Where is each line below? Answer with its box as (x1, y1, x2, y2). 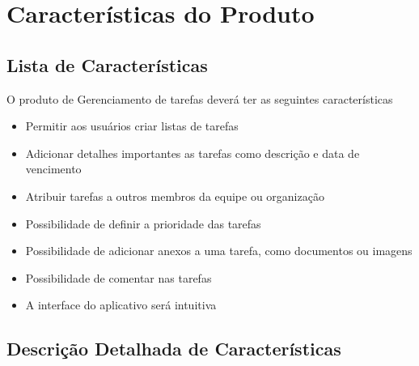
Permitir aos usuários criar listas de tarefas (25, 117, 239, 134)
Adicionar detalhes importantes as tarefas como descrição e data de (25, 144, 360, 161)
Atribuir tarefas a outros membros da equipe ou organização (25, 187, 324, 204)
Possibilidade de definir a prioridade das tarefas (25, 215, 261, 232)
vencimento (25, 160, 82, 177)
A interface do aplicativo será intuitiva (25, 296, 217, 313)
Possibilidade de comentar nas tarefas (25, 269, 212, 286)
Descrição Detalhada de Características (6, 336, 341, 361)
